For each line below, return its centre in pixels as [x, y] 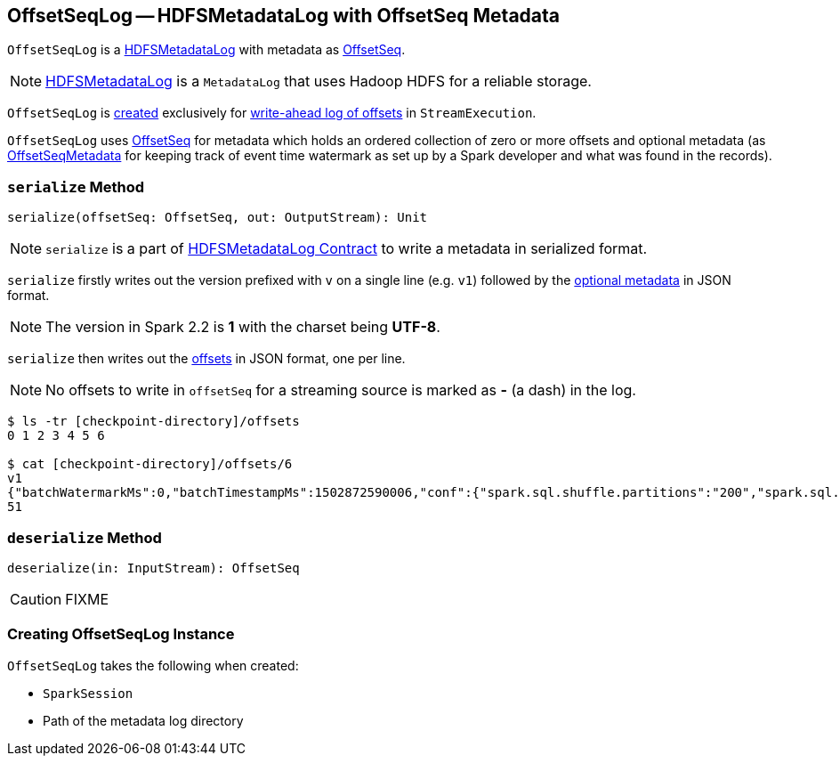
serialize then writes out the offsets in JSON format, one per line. [206, 359]
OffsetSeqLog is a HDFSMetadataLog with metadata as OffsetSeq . [206, 50]
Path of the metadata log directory [143, 720]
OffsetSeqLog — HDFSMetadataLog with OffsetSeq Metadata [284, 16]
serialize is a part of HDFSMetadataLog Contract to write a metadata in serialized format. [347, 249]
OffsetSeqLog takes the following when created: [153, 665]
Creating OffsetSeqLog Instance [121, 634]
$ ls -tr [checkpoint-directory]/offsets [153, 422]
